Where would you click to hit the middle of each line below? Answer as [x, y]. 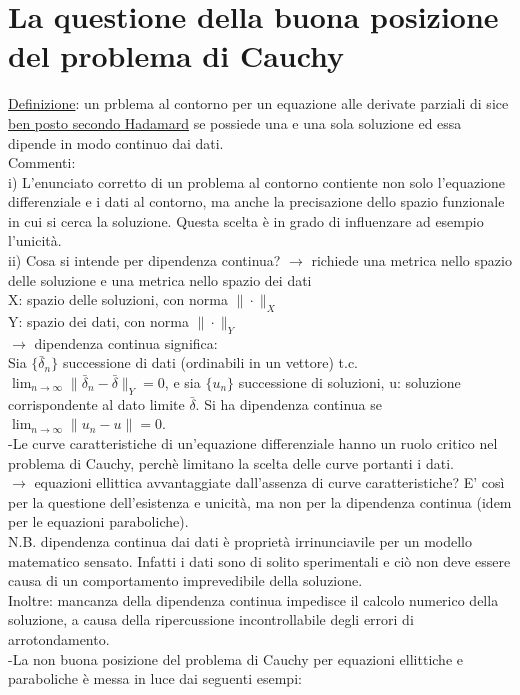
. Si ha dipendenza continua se [288, 403]
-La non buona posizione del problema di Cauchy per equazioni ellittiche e [235, 658]
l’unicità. [35, 240]
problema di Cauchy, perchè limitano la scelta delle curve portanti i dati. [231, 462]
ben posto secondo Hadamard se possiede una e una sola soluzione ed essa [235, 122]
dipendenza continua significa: [126, 342]
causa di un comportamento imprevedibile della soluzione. [185, 580]
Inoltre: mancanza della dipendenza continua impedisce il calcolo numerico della [253, 599]
